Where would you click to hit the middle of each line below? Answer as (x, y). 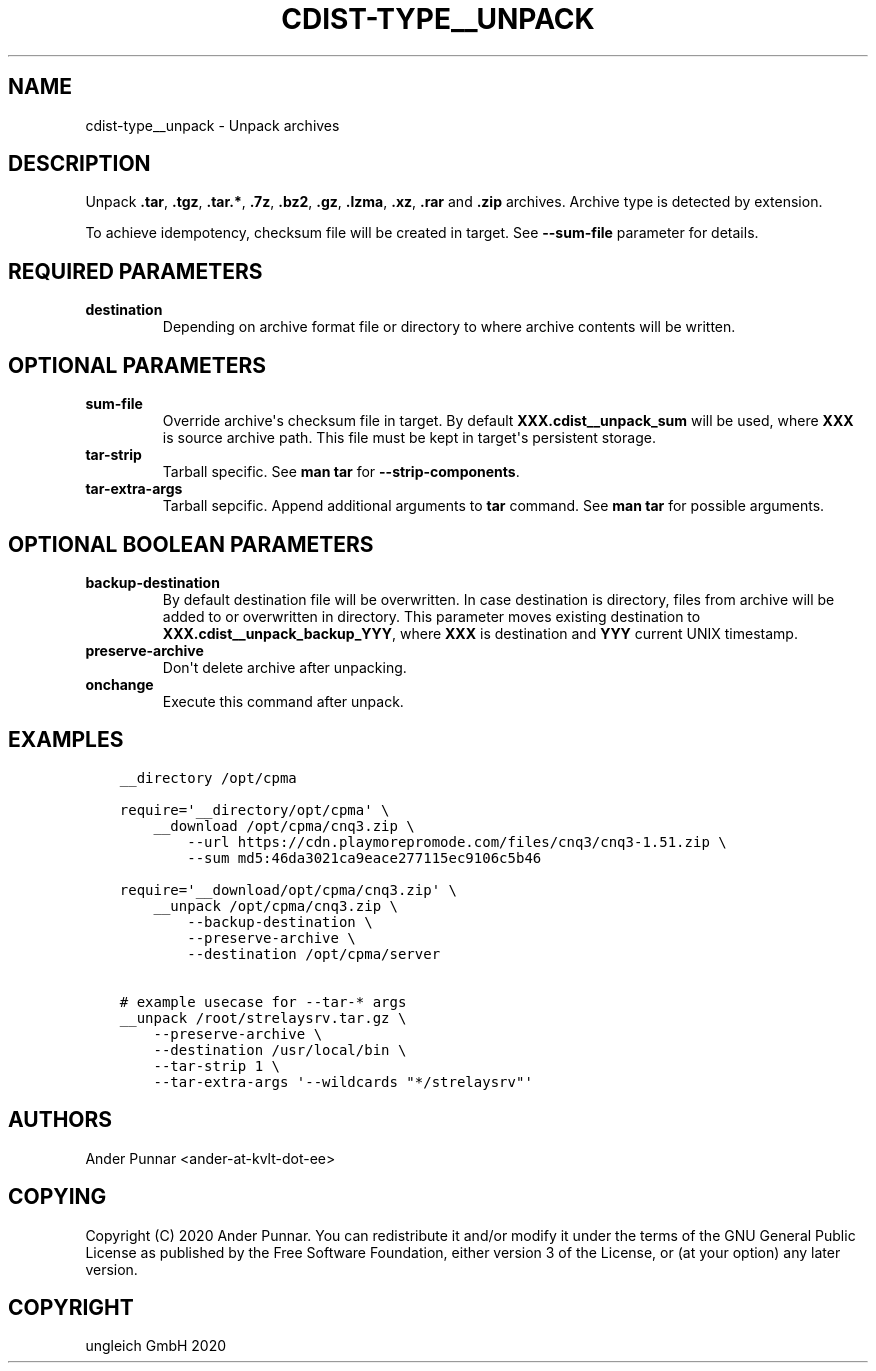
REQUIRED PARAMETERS (135, 271)
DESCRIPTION (79, 164)
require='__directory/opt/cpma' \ (254, 809)
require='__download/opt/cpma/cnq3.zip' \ (288, 889)
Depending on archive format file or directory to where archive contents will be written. (449, 327)
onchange (119, 684)
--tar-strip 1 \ (216, 1065)
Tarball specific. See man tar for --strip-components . (341, 472)
